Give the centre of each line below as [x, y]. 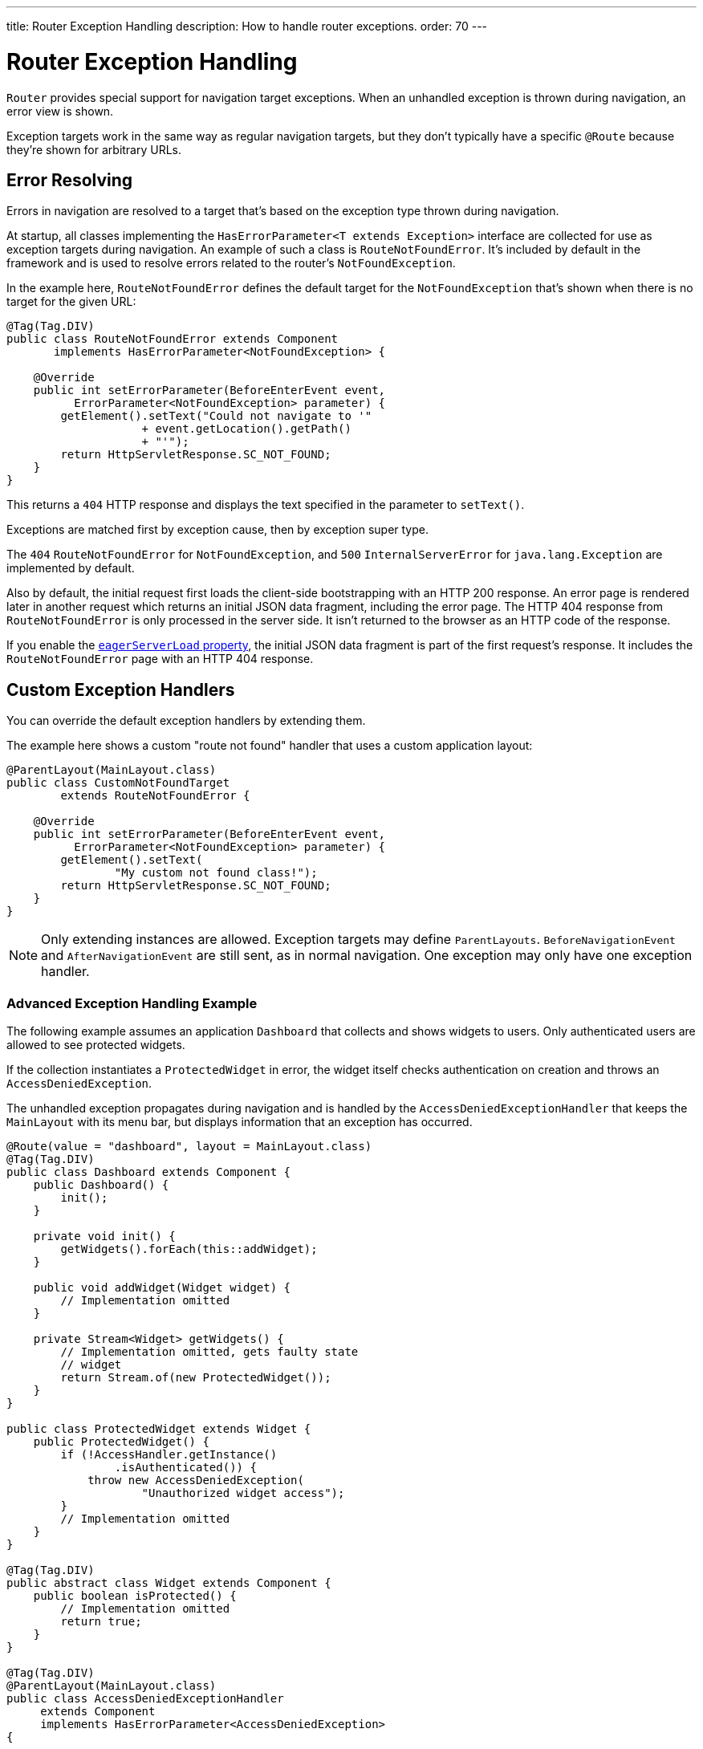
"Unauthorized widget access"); [243, 1493]
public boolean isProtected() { [135, 1595]
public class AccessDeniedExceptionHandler [145, 1698]
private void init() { [104, 1236]
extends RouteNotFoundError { [155, 796]
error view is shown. [60, 111]
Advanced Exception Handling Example [132, 1003]
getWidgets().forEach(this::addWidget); [189, 1249]
